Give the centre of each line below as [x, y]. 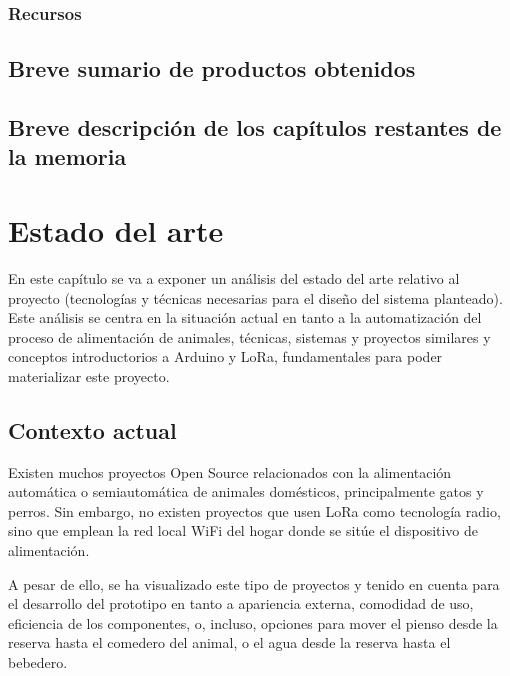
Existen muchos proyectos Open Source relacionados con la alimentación [230, 471]
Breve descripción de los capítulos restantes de [255, 127]
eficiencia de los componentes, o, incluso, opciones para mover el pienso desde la [253, 622]
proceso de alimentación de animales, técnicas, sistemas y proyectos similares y [249, 336]
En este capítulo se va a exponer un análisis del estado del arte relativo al [234, 277]
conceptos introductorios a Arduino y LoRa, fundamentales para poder [225, 356]
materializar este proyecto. [89, 375]
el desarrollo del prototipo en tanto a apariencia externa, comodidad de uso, [241, 603]
